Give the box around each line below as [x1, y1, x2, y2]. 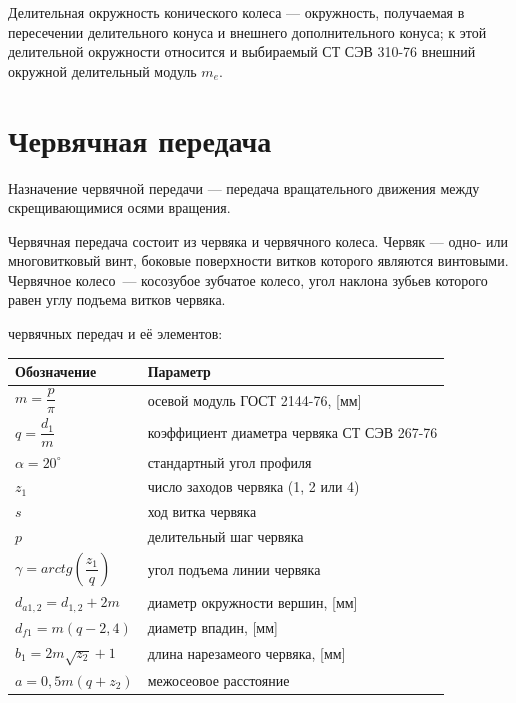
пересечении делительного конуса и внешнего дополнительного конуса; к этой [8, 21, 487, 42]
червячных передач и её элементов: [8, 323, 223, 344]
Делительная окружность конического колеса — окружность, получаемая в [8, 2, 465, 22]
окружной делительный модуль [8, 60, 197, 81]
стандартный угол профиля [147, 451, 312, 472]
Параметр [147, 361, 211, 382]
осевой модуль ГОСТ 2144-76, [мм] [147, 389, 362, 410]
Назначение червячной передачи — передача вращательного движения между [8, 177, 480, 198]
